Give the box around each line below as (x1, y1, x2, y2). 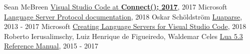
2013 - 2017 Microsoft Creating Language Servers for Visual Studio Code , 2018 (4, 21, 246, 31)
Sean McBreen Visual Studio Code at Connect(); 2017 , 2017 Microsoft (4, 1, 227, 11)
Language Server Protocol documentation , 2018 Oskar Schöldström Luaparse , (4, 11, 242, 21)
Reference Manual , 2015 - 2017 (4, 40, 99, 51)
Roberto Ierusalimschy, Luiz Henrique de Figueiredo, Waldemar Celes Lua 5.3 (4, 30, 243, 41)
